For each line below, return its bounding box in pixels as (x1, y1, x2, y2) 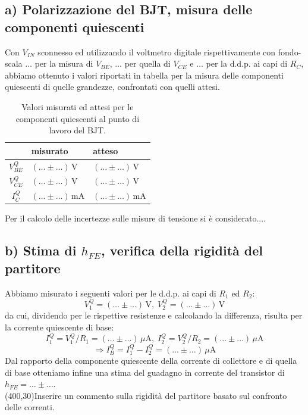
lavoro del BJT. (49, 124, 106, 136)
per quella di (124, 57, 171, 70)
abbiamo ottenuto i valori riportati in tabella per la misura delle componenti (5, 68, 284, 81)
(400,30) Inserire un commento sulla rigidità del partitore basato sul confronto (5, 389, 287, 401)
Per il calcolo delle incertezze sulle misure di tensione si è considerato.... (5, 212, 266, 224)
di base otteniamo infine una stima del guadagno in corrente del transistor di (5, 366, 285, 378)
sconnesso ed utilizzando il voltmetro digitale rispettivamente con (37, 45, 276, 58)
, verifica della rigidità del (101, 241, 263, 260)
